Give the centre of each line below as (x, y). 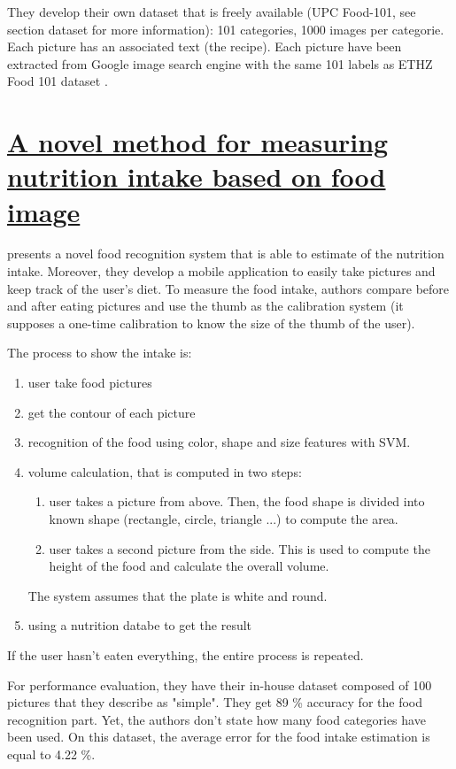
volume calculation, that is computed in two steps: (165, 471)
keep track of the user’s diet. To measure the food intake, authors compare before (228, 288)
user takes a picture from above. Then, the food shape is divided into (237, 501)
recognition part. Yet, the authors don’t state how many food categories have (216, 719)
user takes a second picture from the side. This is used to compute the (240, 548)
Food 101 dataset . (58, 81)
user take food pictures (90, 383)
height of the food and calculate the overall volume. (189, 566)
